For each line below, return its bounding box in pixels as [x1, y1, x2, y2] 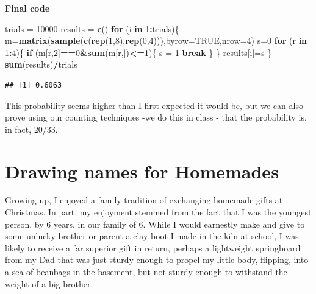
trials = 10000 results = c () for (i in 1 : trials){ [5, 22, 179, 35]
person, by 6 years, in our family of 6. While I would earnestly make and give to [5, 217, 305, 230]
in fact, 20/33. [5, 122, 58, 135]
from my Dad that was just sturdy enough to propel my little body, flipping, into [5, 253, 309, 266]
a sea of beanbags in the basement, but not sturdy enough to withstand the [5, 265, 287, 278]
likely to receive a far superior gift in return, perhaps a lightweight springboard [5, 241, 301, 254]
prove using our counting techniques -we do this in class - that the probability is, [5, 111, 307, 124]
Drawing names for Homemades [5, 158, 279, 183]
